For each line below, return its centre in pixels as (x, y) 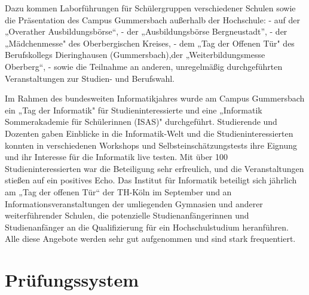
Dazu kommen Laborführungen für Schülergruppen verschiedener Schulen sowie (150, 8)
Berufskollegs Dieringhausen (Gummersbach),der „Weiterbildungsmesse (135, 55)
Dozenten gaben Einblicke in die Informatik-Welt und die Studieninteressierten (149, 133)
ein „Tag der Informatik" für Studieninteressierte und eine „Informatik (134, 110)
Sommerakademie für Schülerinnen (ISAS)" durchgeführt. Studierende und (141, 122)
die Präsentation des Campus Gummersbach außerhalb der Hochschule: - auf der (152, 19)
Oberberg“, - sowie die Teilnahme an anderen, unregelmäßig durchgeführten (144, 66)
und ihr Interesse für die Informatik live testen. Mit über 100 (117, 157)
